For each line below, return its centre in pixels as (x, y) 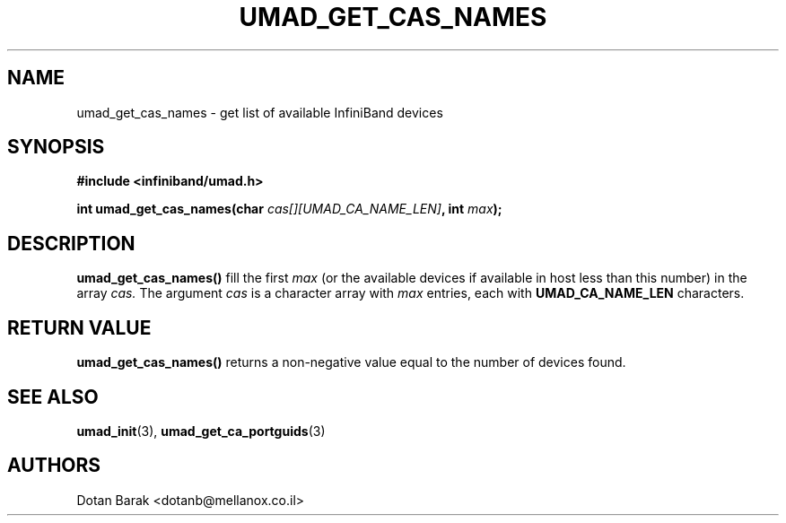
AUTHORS (54, 466)
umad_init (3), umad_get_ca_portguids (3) (201, 431)
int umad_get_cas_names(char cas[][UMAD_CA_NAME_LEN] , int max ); (289, 209)
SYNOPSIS (56, 147)
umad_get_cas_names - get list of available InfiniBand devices (260, 112)
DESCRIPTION (71, 243)
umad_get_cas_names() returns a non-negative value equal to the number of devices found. (351, 362)
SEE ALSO (53, 397)
